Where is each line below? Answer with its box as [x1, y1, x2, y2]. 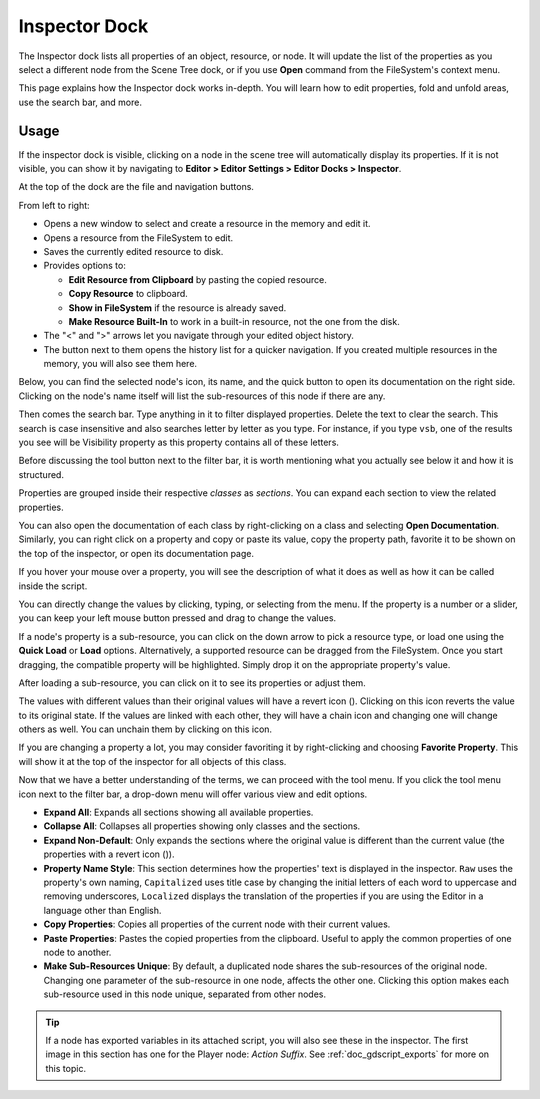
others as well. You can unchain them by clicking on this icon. [18, 723, 273, 735]
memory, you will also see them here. [43, 358, 198, 370]
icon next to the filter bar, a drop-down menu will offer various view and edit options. [18, 788, 368, 800]
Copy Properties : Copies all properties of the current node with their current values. [43, 918, 391, 930]
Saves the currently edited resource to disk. [43, 245, 224, 257]
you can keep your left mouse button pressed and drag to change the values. [18, 612, 337, 624]
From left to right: [18, 199, 90, 211]
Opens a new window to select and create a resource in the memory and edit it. [43, 218, 371, 230]
